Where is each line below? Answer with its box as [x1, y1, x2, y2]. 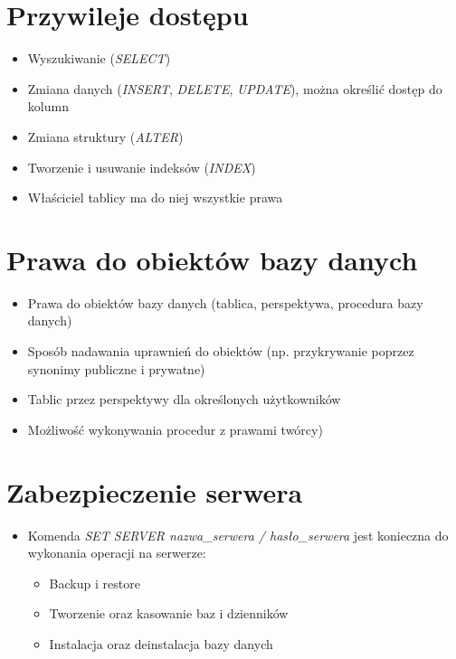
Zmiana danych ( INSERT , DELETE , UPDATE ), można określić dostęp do [27, 79, 442, 98]
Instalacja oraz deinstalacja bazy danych [49, 634, 273, 653]
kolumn [27, 97, 69, 116]
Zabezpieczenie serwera [6, 473, 303, 510]
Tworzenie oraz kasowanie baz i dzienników [49, 604, 289, 623]
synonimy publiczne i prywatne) [27, 359, 205, 378]
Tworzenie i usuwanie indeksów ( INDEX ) [27, 157, 256, 176]
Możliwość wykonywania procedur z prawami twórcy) [27, 419, 323, 438]
